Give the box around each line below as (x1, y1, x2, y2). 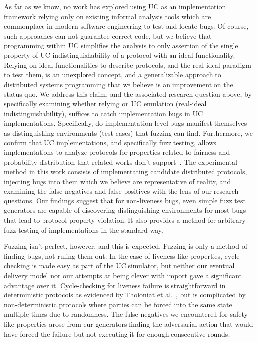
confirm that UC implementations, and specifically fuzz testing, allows (4, 137, 216, 147)
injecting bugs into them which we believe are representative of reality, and (4, 176, 231, 186)
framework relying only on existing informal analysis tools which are (4, 11, 211, 21)
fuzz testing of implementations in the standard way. (4, 224, 163, 235)
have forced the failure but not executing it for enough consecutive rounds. (4, 328, 230, 339)
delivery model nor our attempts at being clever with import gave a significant (4, 270, 242, 281)
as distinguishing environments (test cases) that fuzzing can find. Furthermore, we (4, 127, 253, 138)
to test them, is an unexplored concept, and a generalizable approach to (4, 69, 221, 80)
